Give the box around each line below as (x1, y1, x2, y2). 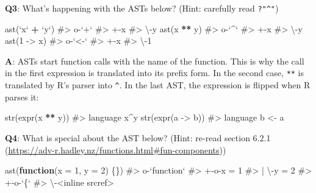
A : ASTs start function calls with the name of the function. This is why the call (5, 54, 304, 67)
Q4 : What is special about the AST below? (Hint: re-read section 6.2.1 (5, 131, 271, 144)
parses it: (5, 90, 39, 103)
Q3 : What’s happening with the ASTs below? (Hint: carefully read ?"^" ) (5, 2, 279, 14)
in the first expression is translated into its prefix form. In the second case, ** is (5, 66, 304, 79)
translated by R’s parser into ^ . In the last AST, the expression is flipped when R (5, 79, 311, 91)
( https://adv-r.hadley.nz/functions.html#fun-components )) (5, 143, 226, 156)
